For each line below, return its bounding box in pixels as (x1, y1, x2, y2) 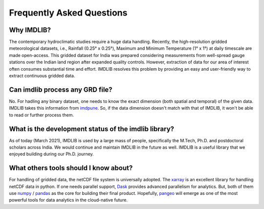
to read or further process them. (9, 112, 74, 118)
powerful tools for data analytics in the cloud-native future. (9, 197, 128, 203)
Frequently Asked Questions (9, 7, 128, 18)
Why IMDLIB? (9, 26, 51, 34)
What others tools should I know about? (9, 164, 133, 172)
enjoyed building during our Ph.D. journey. (9, 151, 94, 157)
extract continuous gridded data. (9, 73, 75, 79)
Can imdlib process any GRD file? (9, 85, 112, 94)
